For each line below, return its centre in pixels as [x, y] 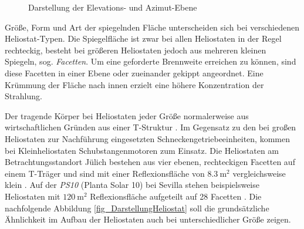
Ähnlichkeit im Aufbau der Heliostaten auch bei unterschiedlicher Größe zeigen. [148, 219]
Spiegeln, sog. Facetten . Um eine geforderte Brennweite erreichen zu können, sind [151, 61]
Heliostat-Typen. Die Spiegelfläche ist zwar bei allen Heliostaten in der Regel [143, 38]
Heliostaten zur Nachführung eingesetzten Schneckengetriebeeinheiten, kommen [147, 138]
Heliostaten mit [33, 196]
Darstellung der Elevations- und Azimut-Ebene [113, 7]
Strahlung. [23, 96]
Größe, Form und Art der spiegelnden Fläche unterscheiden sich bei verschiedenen [152, 27]
